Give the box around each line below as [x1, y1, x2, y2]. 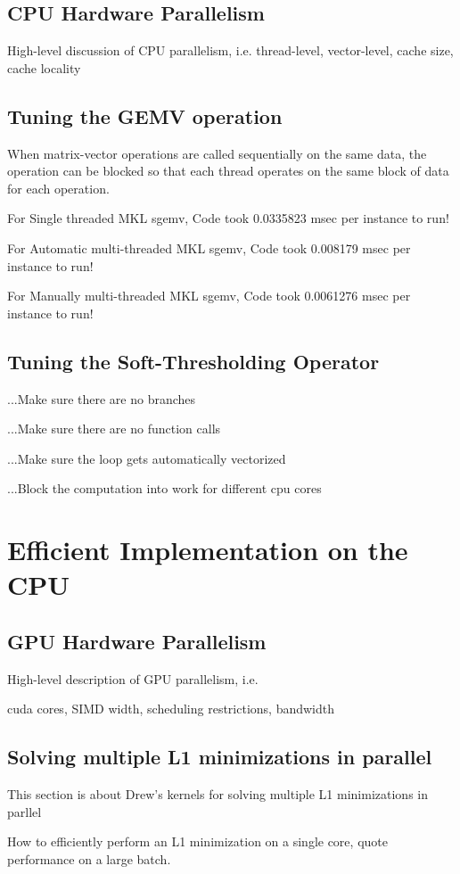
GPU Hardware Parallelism [7, 627, 267, 655]
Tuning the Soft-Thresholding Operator [7, 347, 380, 375]
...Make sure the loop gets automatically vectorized [7, 449, 286, 467]
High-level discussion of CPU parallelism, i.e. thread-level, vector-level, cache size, [7, 41, 454, 60]
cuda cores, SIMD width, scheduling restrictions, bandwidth [7, 699, 334, 718]
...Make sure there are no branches [7, 389, 196, 408]
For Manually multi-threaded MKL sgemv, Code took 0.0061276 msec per [7, 286, 411, 305]
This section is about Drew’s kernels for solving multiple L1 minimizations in [7, 785, 428, 804]
